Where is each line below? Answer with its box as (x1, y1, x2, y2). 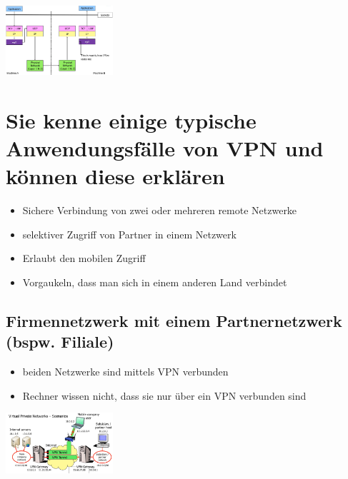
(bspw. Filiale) (6, 331, 114, 353)
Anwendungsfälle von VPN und (6, 133, 324, 162)
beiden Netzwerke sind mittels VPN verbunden (22, 364, 229, 379)
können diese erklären (6, 161, 225, 191)
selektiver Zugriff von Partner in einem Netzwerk (22, 226, 237, 241)
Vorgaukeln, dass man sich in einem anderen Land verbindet (22, 274, 287, 289)
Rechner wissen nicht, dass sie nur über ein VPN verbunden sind (22, 388, 307, 403)
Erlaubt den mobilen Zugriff (22, 251, 146, 266)
